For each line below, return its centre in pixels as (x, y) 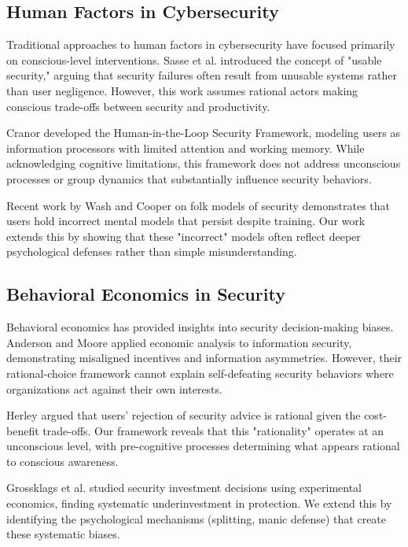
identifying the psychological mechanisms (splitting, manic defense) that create (197, 518)
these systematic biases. (63, 534)
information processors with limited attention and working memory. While (186, 148)
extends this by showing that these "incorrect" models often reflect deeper (184, 236)
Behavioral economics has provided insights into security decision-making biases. (200, 327)
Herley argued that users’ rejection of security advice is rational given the (184, 415)
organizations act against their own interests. (114, 388)
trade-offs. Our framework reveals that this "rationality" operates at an (213, 430)
